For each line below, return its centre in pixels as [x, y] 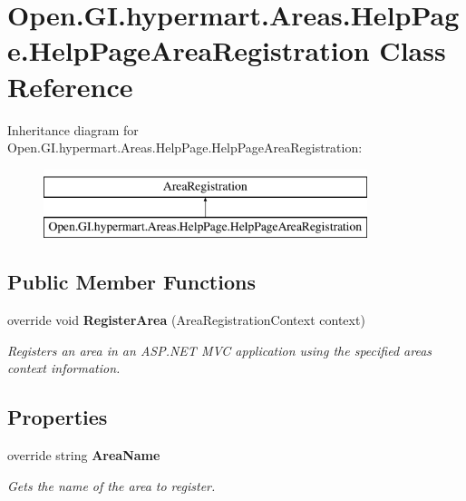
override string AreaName [84, 455]
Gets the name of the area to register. [112, 485]
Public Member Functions [131, 282]
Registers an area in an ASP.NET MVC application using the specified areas [220, 350]
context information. [64, 368]
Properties [58, 417]
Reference [70, 86]
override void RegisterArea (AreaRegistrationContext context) [186, 320]
